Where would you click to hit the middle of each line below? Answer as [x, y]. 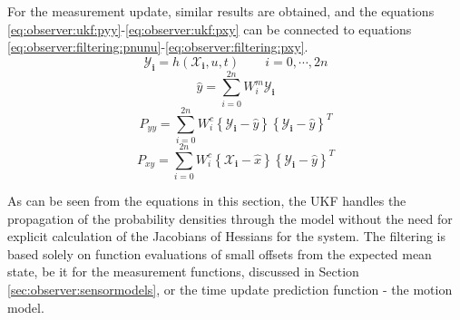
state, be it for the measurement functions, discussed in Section [183, 272]
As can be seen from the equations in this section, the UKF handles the [207, 200]
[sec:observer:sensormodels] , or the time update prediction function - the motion [230, 289]
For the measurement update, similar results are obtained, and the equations [221, 11]
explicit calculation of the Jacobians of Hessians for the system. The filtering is [227, 236]
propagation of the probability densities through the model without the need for [230, 218]
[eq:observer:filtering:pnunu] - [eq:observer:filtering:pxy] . [158, 47]
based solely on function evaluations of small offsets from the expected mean [220, 253]
